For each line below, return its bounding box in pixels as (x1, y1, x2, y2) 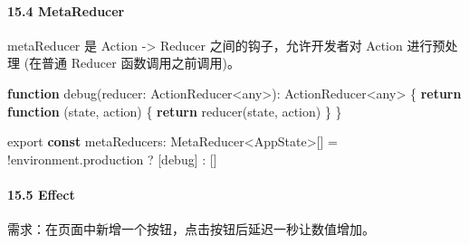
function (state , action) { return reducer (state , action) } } (7, 101, 342, 120)
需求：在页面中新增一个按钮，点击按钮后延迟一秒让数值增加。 (7, 220, 375, 239)
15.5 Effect (7, 184, 75, 203)
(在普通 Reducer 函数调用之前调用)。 (24, 53, 240, 72)
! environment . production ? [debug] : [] (7, 149, 217, 168)
